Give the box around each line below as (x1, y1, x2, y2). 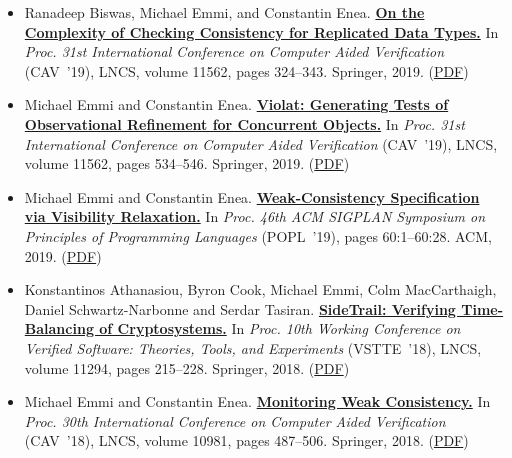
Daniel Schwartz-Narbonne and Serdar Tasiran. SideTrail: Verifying (24, 298, 456, 319)
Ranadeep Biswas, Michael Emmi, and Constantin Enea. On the (24, 2, 425, 22)
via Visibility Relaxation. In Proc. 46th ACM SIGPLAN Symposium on (24, 206, 486, 227)
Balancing (24, 318, 94, 339)
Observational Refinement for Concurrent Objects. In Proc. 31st (24, 113, 465, 134)
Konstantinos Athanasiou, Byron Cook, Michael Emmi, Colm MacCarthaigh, (24, 279, 497, 300)
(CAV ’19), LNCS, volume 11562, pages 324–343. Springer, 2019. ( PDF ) (24, 60, 469, 81)
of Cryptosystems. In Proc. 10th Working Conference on (99, 318, 461, 339)
